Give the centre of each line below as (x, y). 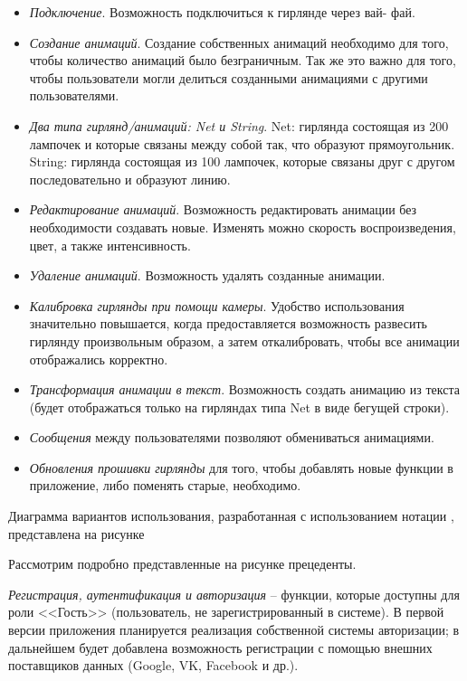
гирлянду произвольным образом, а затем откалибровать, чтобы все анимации (244, 340)
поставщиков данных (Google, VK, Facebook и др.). (153, 665)
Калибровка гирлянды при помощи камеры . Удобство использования (217, 305)
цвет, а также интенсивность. (110, 245)
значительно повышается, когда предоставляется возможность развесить (228, 323)
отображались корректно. (99, 359)
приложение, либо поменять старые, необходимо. (165, 485)
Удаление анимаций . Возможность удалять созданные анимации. (207, 275)
